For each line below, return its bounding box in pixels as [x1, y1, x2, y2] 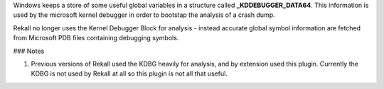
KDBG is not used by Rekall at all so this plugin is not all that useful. [31, 69, 228, 78]
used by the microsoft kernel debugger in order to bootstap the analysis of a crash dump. [13, 11, 275, 19]
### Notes [13, 47, 45, 55]
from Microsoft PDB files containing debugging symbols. [13, 34, 179, 42]
